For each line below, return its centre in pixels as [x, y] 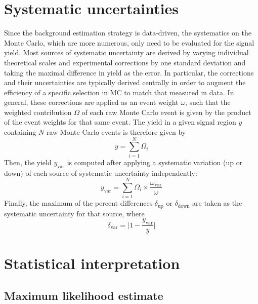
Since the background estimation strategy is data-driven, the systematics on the [128, 33]
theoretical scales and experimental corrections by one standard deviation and [125, 62]
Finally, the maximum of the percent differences [78, 203]
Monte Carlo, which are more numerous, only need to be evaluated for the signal [129, 42]
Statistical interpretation [92, 263]
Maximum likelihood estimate [84, 295]
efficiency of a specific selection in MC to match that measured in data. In [119, 92]
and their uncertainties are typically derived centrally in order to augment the [125, 82]
